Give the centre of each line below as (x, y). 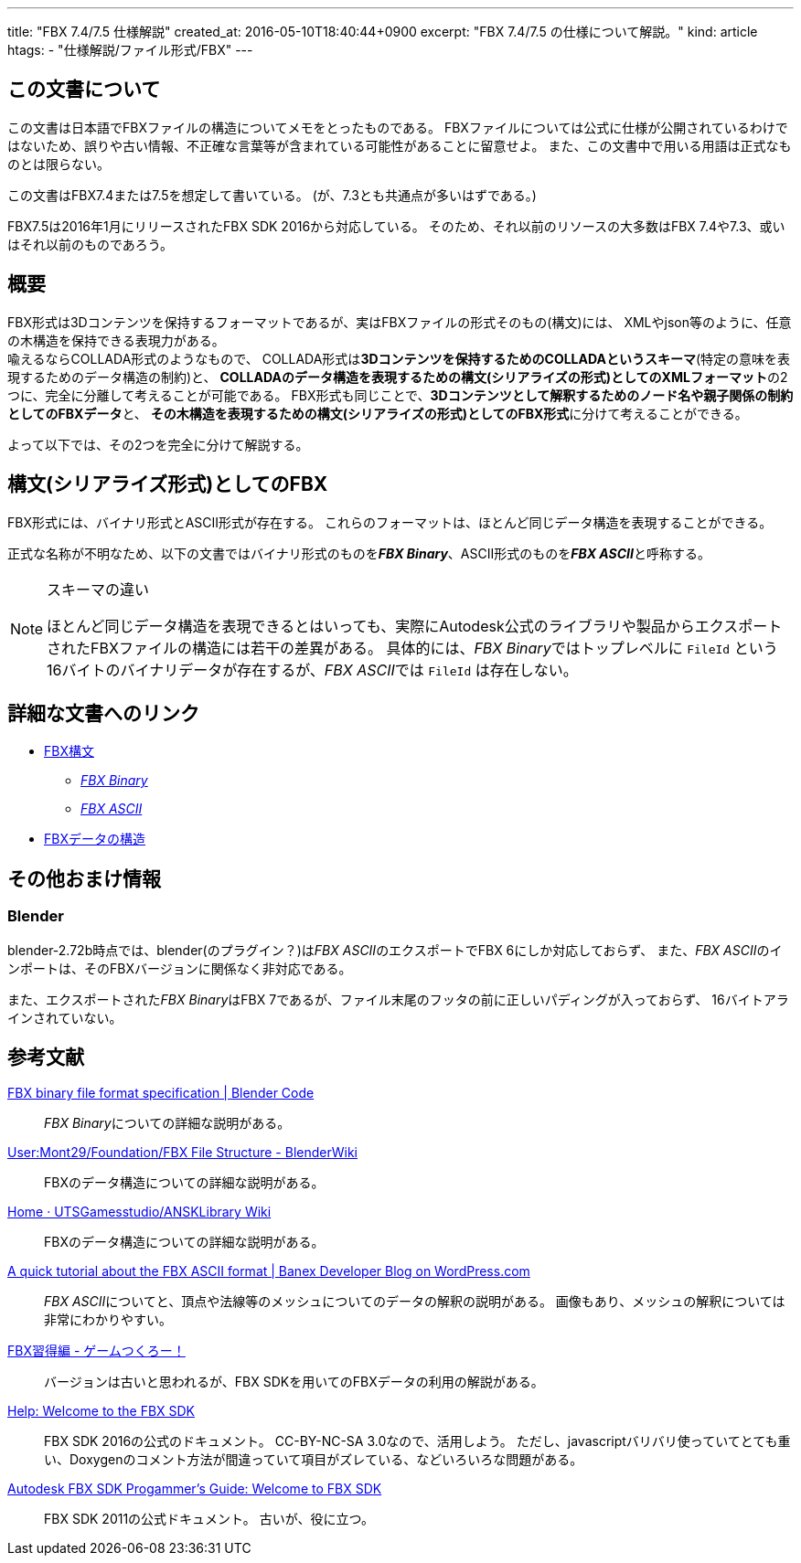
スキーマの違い (98, 589)
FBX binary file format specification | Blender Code (161, 1093)
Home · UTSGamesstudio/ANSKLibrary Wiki (139, 1212)
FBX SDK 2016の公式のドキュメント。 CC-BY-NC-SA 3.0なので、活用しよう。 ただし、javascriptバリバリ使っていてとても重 (417, 1441)
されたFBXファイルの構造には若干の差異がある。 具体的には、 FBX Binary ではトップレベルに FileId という (412, 648)
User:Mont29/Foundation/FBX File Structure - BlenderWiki (182, 1153)
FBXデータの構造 (95, 839)
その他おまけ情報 (84, 878)
